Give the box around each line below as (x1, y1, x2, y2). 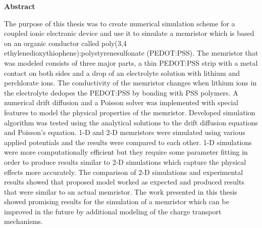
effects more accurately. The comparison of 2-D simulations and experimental (4, 166, 243, 177)
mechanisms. (4, 216, 43, 226)
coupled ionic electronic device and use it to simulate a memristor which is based (4, 28, 254, 38)
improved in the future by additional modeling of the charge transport (4, 206, 222, 216)
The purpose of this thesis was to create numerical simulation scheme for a (4, 18, 235, 28)
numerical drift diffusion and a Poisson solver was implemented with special (4, 97, 238, 108)
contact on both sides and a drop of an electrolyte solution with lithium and (4, 67, 240, 78)
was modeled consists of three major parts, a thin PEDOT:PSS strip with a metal (4, 57, 258, 68)
